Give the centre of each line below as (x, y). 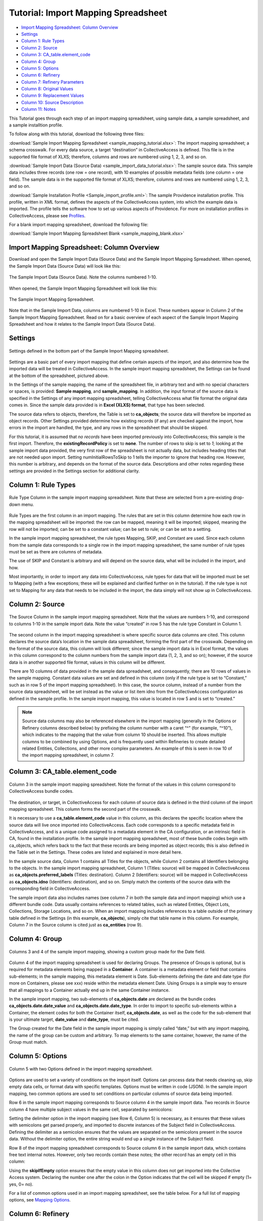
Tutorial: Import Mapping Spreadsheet (88, 13)
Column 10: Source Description (52, 102)
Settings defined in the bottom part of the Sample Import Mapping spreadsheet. (89, 351)
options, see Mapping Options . (40, 1200)
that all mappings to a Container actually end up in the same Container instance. (89, 990)
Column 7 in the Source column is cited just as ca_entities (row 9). (76, 925)
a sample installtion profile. (36, 125)
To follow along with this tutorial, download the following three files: (77, 134)
